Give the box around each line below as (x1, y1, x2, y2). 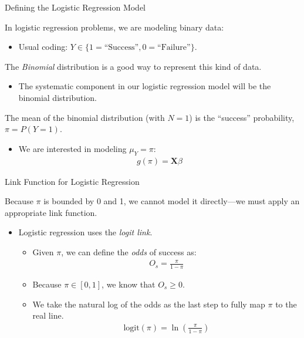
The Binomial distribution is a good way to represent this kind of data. (5, 60, 262, 72)
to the (275, 298, 297, 310)
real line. (32, 309, 64, 322)
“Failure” (157, 43, 191, 52)
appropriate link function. (5, 206, 97, 218)
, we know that (102, 278, 156, 290)
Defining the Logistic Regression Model (5, 1, 146, 13)
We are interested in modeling (18, 142, 127, 154)
